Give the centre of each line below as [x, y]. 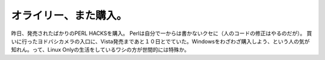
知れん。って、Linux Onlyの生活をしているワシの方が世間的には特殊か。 [100, 50]
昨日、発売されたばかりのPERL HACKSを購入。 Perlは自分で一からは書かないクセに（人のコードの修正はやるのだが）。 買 [162, 33]
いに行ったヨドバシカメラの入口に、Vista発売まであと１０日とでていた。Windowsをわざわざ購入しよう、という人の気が [160, 41]
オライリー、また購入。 [69, 15]
